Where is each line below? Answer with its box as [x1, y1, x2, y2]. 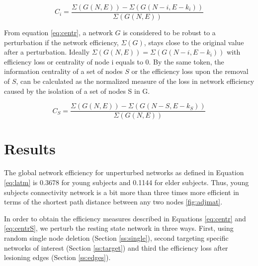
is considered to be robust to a [123, 27, 216, 38]
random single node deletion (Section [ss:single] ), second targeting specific [4, 232, 229, 243]
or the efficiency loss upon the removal [131, 66, 249, 76]
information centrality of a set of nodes [4, 66, 123, 76]
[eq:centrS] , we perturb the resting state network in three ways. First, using [4, 223, 234, 233]
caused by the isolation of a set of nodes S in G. [4, 85, 150, 96]
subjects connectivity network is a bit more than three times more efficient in [4, 187, 239, 197]
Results [4, 138, 56, 159]
